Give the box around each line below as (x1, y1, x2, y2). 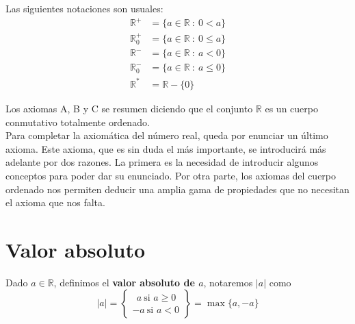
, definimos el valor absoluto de (53, 275, 195, 289)
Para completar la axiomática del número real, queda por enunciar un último (5, 128, 328, 142)
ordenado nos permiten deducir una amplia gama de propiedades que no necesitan (5, 182, 350, 196)
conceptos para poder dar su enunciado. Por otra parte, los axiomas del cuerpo (5, 168, 337, 182)
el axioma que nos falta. (5, 195, 105, 210)
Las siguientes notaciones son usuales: (5, 1, 163, 15)
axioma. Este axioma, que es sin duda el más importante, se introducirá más (5, 141, 326, 155)
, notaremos (203, 275, 253, 289)
